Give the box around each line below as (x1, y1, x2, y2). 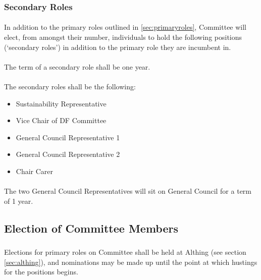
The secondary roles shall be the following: (4, 81, 136, 91)
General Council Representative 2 (16, 149, 120, 159)
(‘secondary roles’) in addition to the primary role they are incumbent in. (4, 41, 231, 52)
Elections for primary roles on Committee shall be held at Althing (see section (4, 247, 246, 257)
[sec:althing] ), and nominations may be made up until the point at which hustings (4, 256, 257, 267)
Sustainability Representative (16, 98, 107, 108)
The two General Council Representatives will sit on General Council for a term (4, 186, 251, 196)
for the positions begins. (4, 266, 78, 277)
